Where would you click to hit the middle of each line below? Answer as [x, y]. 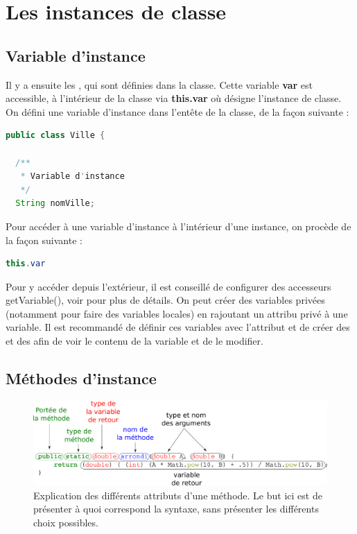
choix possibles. [66, 522]
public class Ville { [55, 136]
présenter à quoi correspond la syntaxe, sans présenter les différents [176, 509]
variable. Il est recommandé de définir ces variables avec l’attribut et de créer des [178, 327]
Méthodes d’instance [81, 378]
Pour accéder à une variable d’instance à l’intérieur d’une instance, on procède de [178, 226]
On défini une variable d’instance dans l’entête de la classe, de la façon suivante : [177, 111]
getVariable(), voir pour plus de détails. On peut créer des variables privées [165, 300]
